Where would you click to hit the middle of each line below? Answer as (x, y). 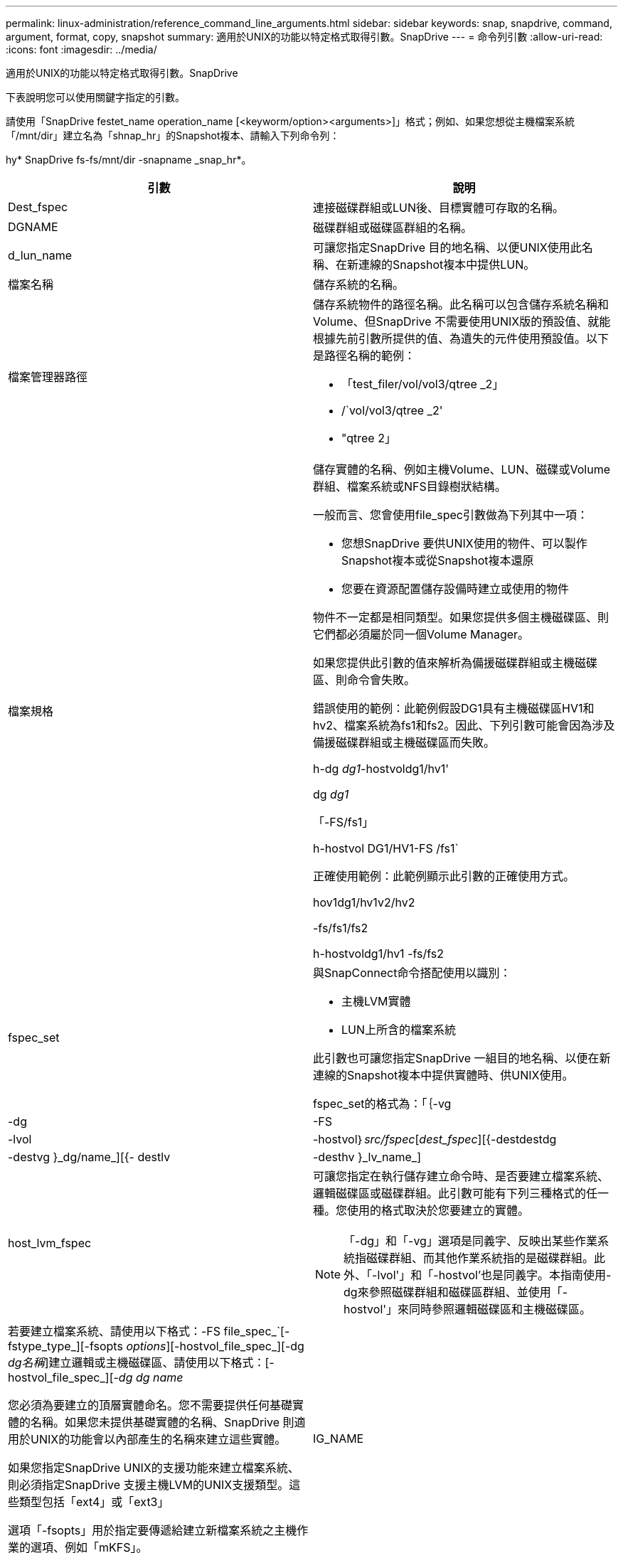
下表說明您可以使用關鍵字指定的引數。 (95, 97)
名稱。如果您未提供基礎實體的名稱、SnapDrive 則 (163, 1422)
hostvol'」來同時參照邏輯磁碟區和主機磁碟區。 (468, 1309)
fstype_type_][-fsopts (65, 1346)
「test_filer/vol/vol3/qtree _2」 (423, 384)
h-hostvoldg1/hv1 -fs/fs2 (379, 954)
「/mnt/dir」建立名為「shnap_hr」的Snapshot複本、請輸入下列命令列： (173, 135)
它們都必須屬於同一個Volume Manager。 (421, 634)
